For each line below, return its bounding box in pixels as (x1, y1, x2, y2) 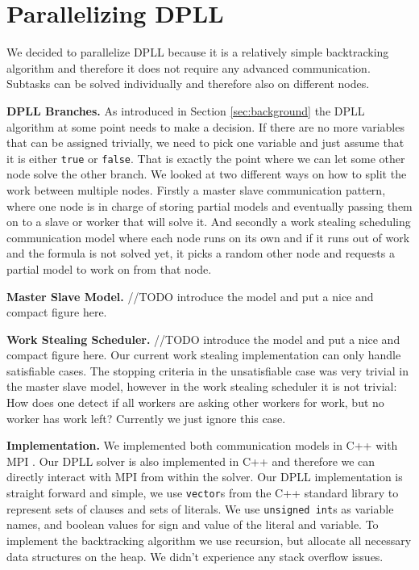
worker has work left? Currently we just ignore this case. (6, 409, 286, 426)
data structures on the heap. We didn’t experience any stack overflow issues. (6, 547, 384, 564)
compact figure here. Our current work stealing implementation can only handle (6, 346, 401, 363)
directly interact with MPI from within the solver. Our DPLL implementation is (6, 468, 403, 485)
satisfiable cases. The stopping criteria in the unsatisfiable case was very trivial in (6, 362, 409, 379)
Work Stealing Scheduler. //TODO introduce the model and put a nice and (6, 330, 400, 347)
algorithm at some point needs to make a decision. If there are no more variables (6, 118, 404, 135)
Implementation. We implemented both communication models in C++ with (6, 437, 398, 454)
